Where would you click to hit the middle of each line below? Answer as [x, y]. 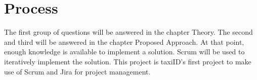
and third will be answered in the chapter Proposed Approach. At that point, [124, 42]
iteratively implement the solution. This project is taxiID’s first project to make [128, 61]
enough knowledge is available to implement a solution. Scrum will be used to [124, 52]
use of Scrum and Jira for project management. [77, 71]
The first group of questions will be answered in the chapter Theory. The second [128, 32]
